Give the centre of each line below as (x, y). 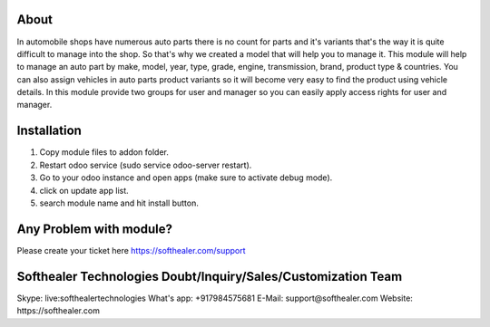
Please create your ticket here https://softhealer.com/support (131, 250)
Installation (49, 131)
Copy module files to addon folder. (104, 152)
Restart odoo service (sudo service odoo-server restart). (146, 165)
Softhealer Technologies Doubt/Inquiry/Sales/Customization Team (210, 276)
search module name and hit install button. (119, 203)
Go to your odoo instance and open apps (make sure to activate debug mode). (186, 178)
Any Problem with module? (94, 229)
